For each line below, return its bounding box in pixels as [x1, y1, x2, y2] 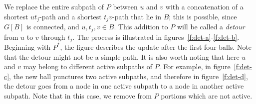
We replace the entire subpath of [4, 1, 104, 11]
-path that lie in [112, 11, 161, 21]
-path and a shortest [39, 11, 102, 21]
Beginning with [4, 41, 51, 52]
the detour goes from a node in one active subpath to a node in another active [4, 81, 244, 91]
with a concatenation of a [165, 1, 244, 11]
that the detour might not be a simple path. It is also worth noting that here [4, 51, 240, 62]
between [113, 1, 138, 11]
